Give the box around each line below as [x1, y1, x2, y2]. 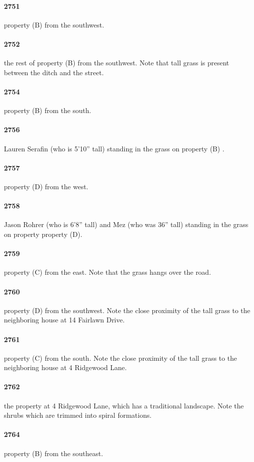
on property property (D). [4, 229, 83, 239]
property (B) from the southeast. [4, 448, 103, 458]
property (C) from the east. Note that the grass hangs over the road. [4, 267, 211, 277]
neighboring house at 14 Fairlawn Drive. [4, 315, 125, 325]
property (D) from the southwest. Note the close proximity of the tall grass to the [4, 305, 251, 315]
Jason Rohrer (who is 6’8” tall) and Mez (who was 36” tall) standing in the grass [4, 219, 249, 230]
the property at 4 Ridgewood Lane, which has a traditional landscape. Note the [4, 400, 244, 410]
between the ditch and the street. [4, 67, 104, 77]
